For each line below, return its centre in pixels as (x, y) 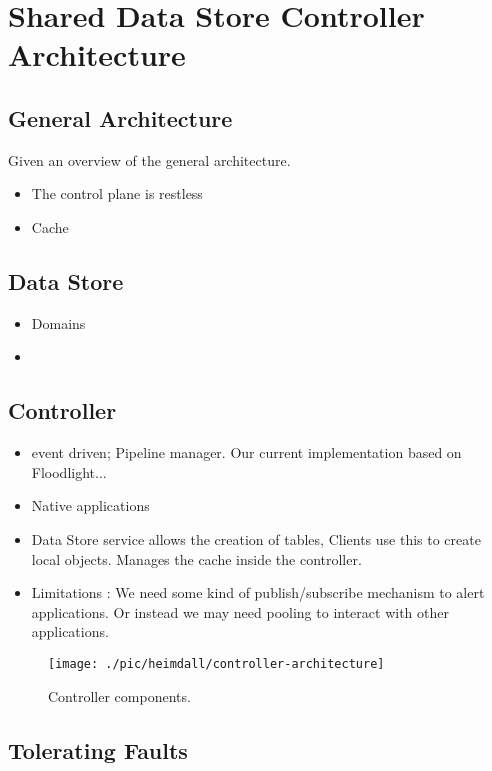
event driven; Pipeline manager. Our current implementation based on (246, 452)
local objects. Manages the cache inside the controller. (196, 558)
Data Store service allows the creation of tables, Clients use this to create (256, 538)
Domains (58, 322)
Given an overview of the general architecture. (149, 159)
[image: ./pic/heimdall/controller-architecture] (216, 663)
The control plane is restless (117, 193)
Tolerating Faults (98, 749)
